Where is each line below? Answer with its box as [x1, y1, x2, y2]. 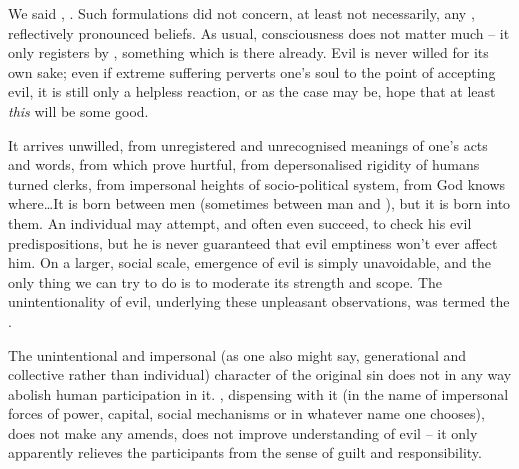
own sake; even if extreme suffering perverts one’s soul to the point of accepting [8, 61, 496, 82]
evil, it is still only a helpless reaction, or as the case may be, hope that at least [8, 81, 496, 102]
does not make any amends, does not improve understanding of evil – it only [8, 422, 478, 443]
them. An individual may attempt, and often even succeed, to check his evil [8, 212, 472, 233]
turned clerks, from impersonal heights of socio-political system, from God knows [8, 173, 506, 194]
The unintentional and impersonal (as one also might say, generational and [8, 344, 467, 365]
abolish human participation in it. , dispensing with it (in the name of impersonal [8, 383, 509, 404]
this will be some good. [8, 100, 149, 121]
